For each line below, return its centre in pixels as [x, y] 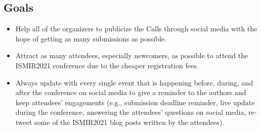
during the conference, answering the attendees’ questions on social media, [131, 112]
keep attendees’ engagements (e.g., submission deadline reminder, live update [135, 102]
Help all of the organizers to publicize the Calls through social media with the [136, 29]
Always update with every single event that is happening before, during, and [134, 82]
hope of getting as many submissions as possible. [91, 38]
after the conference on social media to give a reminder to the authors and [131, 92]
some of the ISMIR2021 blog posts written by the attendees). [129, 122]
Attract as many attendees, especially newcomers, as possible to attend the [132, 55]
